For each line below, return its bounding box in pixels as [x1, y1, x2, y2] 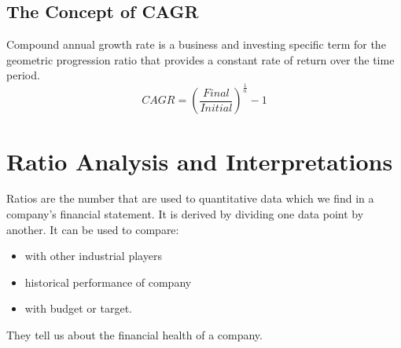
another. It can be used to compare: [6, 221, 179, 237]
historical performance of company [24, 273, 192, 290]
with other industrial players [24, 247, 162, 264]
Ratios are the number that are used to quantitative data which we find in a [6, 190, 374, 207]
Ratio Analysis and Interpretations [6, 145, 393, 177]
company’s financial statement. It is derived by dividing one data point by [6, 206, 364, 222]
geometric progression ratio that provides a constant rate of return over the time [6, 51, 395, 68]
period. [6, 67, 40, 83]
